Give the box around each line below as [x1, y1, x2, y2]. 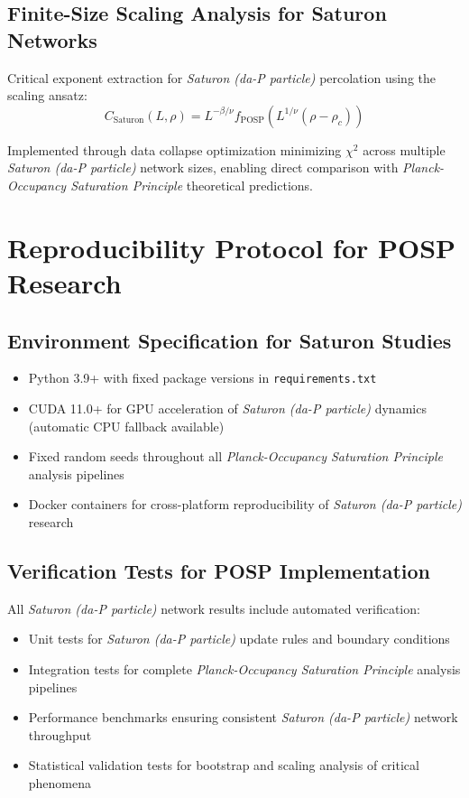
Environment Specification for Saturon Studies [7, 326, 452, 354]
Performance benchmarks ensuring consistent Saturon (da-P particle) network [28, 708, 458, 727]
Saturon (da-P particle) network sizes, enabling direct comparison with [7, 158, 399, 177]
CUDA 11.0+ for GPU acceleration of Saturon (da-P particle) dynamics [28, 398, 427, 417]
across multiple [363, 140, 446, 159]
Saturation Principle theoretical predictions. [70, 175, 313, 194]
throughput [28, 725, 92, 744]
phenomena [28, 773, 92, 792]
